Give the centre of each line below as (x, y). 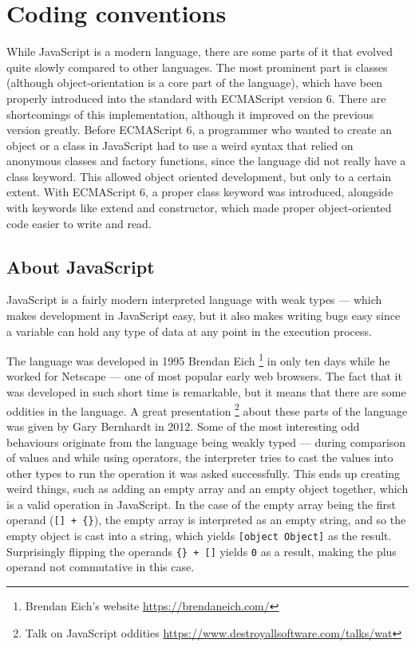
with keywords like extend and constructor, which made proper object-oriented (199, 208)
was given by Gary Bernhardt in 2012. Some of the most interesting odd (183, 426)
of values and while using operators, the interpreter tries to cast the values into (200, 458)
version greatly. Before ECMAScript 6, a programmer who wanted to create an (199, 130)
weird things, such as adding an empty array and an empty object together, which (207, 489)
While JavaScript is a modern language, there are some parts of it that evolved (200, 51)
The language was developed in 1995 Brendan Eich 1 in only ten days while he (198, 359)
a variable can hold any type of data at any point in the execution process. (189, 331)
